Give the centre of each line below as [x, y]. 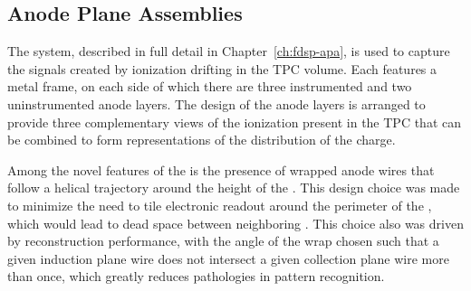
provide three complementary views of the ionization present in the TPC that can [234, 122]
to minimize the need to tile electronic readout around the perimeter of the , [220, 205]
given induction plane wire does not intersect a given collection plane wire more [228, 258]
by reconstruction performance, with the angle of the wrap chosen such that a [223, 241]
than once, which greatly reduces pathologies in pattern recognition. [196, 276]
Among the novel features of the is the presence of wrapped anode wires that [221, 169]
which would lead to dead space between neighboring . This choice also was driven [235, 223]
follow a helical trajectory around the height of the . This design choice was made [234, 188]
